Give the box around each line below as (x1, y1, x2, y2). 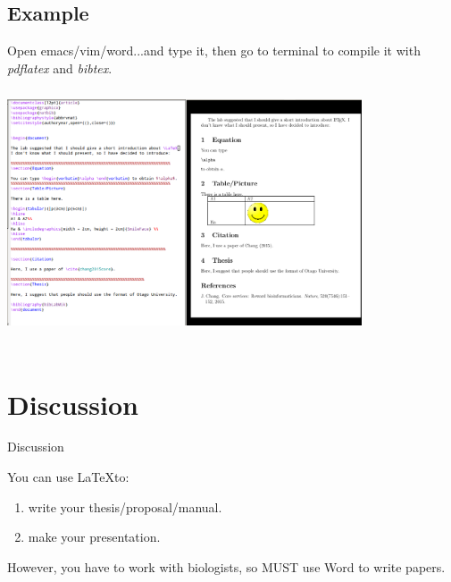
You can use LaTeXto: (7, 468, 129, 486)
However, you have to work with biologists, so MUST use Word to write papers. (7, 557, 446, 576)
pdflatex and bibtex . (7, 58, 113, 77)
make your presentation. (28, 527, 161, 546)
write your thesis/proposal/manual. (28, 497, 222, 516)
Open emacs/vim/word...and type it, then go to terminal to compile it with (7, 41, 421, 60)
